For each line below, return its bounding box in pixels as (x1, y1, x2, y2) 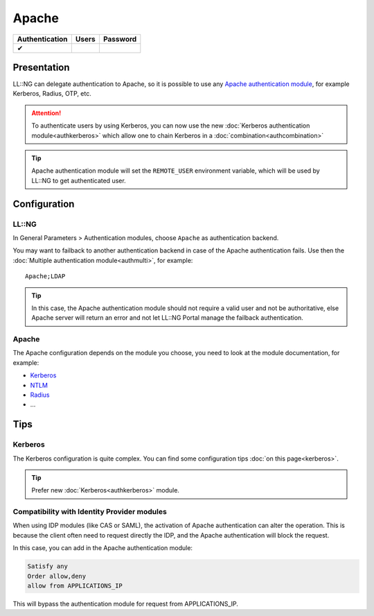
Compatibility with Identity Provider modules (12, 507, 168, 517)
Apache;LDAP (25, 273, 66, 280)
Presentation (12, 61, 70, 73)
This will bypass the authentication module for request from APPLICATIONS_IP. (12, 600, 239, 608)
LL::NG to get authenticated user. (31, 176, 126, 185)
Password (103, 34, 137, 44)
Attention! (31, 108, 62, 117)
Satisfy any (27, 563, 69, 570)
